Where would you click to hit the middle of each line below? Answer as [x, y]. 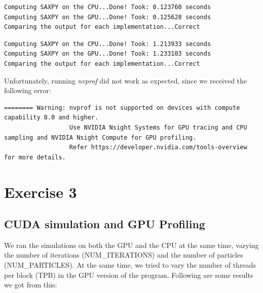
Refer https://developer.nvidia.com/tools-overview [158, 148]
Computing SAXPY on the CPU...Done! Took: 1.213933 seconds [108, 44]
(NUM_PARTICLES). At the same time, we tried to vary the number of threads [130, 265]
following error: [28, 90]
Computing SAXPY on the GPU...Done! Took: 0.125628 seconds [108, 17]
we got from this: [31, 285]
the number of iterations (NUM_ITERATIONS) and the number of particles [124, 255]
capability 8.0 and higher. [51, 118]
